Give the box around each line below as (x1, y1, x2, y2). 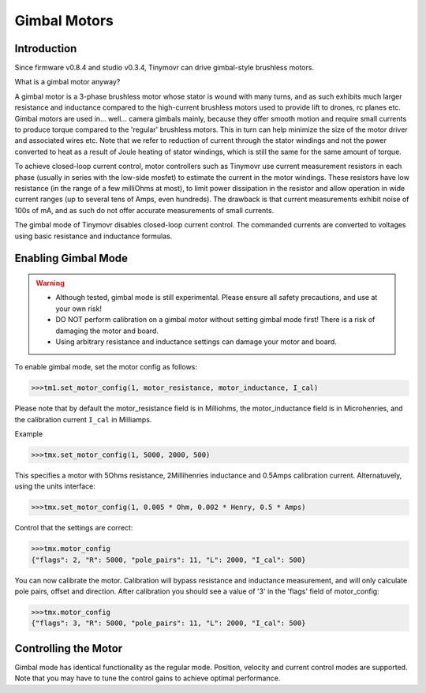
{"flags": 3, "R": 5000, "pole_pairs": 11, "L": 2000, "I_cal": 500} (31, 619, 306, 627)
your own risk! (55, 304, 103, 313)
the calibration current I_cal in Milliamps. (14, 414, 152, 424)
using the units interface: (14, 481, 96, 491)
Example (14, 429, 43, 439)
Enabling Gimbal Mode (14, 252, 129, 265)
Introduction (14, 42, 77, 55)
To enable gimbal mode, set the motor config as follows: (14, 362, 197, 372)
